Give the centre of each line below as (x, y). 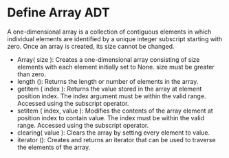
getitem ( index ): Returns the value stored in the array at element (109, 89)
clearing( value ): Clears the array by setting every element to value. (113, 133)
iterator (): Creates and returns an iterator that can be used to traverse (116, 139)
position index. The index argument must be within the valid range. (111, 96)
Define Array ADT (58, 13)
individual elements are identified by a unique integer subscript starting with (115, 38)
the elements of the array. (54, 147)
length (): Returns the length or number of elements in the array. (108, 81)
